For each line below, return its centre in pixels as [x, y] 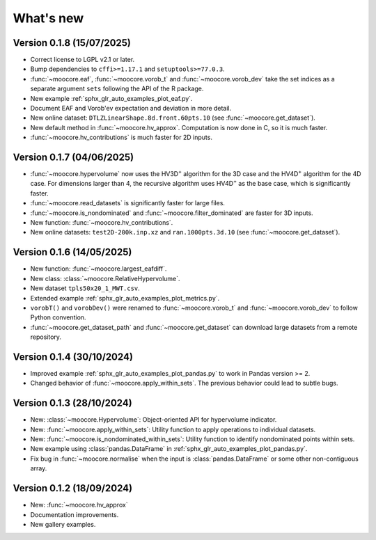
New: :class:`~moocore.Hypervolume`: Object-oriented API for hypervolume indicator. [154, 420]
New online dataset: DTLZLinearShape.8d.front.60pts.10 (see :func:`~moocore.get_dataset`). [173, 118]
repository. [46, 337]
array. [39, 468]
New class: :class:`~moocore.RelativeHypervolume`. [105, 278]
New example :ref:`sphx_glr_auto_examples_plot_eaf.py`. [111, 98]
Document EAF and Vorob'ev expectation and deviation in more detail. [131, 109]
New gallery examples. [63, 524]
